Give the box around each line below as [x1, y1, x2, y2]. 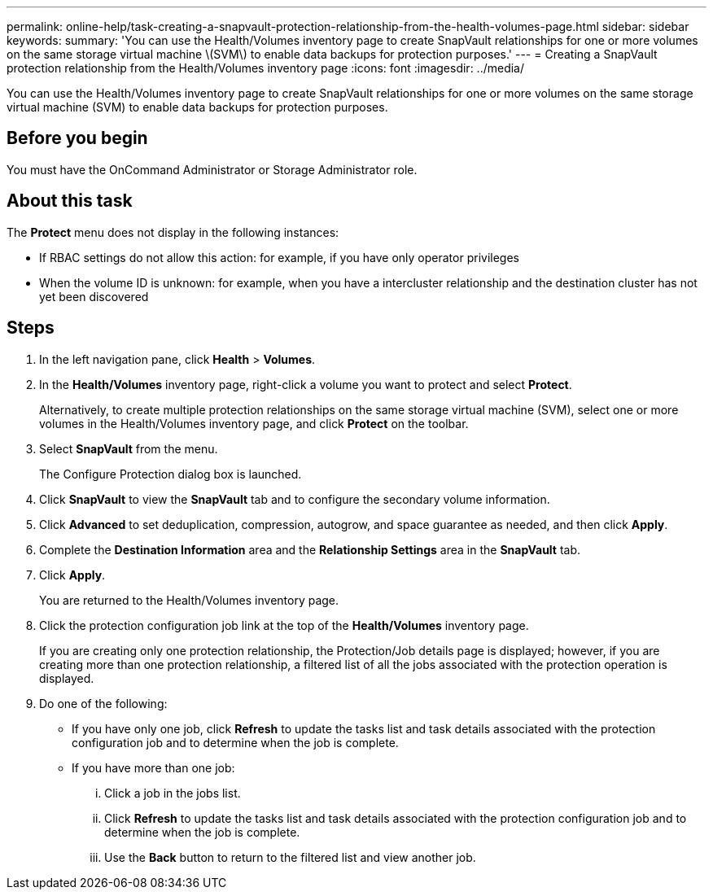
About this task [7, 190, 133, 212]
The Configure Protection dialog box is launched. [39, 466, 302, 481]
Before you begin [7, 128, 148, 149]
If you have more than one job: [72, 760, 235, 775]
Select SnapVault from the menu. [39, 441, 218, 456]
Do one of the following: [39, 696, 168, 710]
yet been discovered [39, 289, 149, 304]
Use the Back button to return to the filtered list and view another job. [104, 850, 476, 864]
